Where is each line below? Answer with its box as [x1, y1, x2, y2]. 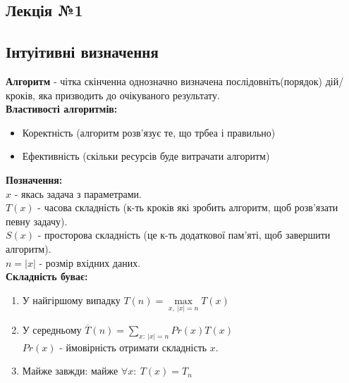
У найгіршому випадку [22, 292, 121, 307]
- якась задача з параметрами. [14, 186, 142, 201]
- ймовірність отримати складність [59, 339, 207, 354]
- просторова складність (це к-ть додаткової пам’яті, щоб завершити [37, 227, 331, 242]
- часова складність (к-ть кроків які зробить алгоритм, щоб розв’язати [37, 200, 338, 215]
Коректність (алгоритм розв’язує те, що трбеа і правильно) [22, 125, 276, 139]
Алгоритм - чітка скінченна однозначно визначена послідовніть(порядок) [6, 73, 323, 88]
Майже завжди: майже [22, 363, 118, 378]
